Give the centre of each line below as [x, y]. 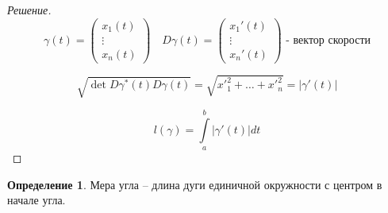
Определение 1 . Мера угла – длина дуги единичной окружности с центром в [195, 184]
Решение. [29, 10]
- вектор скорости [328, 40]
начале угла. [36, 200]
